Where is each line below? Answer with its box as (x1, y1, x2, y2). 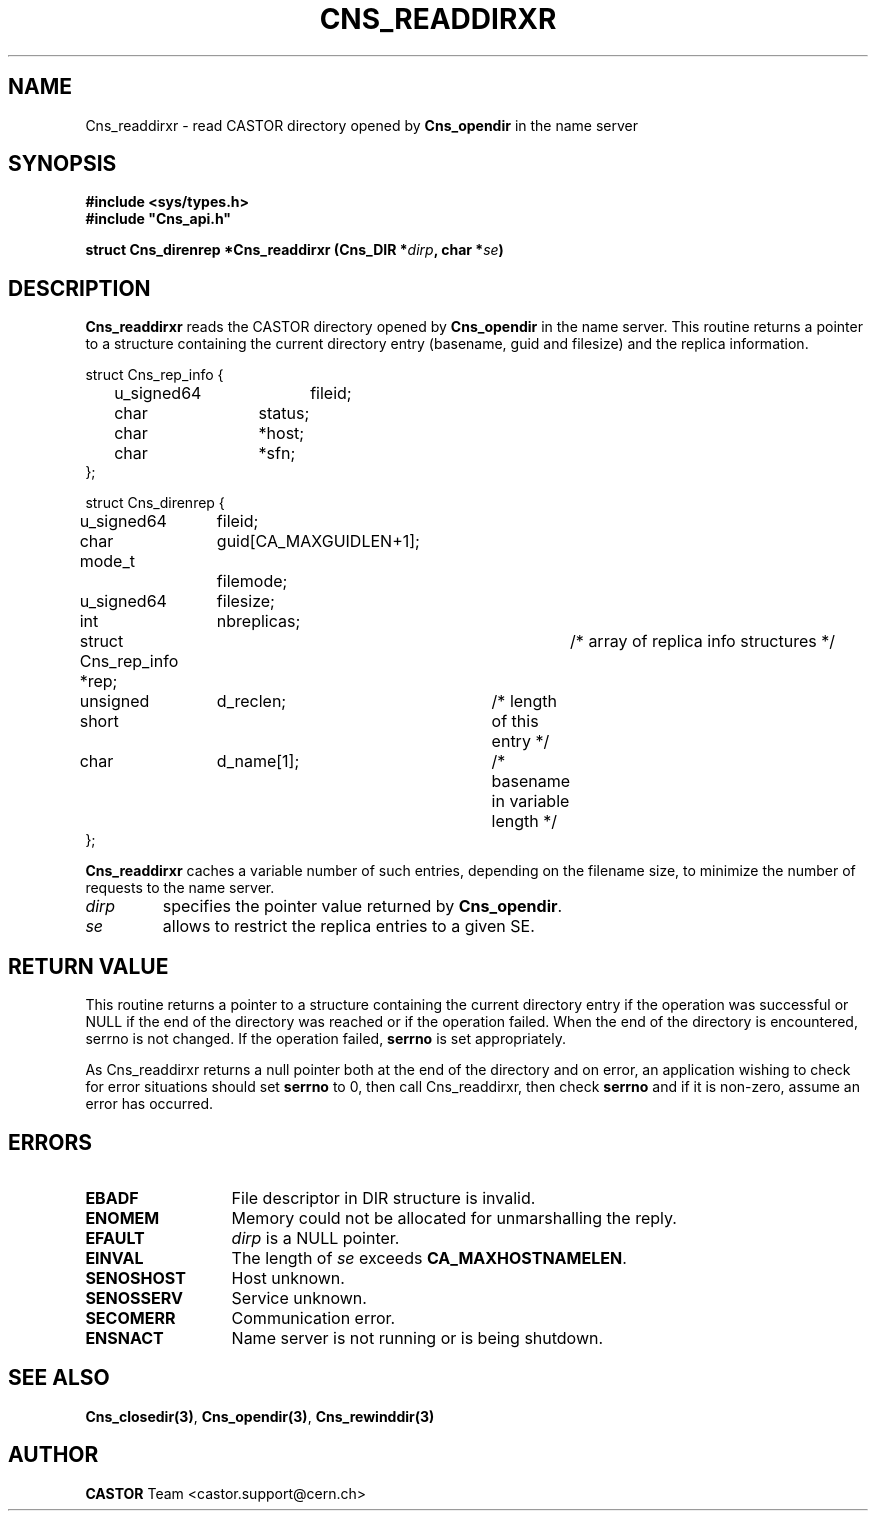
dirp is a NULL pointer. (231, 1227, 400, 1248)
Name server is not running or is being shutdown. (231, 1327, 604, 1348)
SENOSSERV (85, 1287, 183, 1308)
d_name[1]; (216, 751, 300, 772)
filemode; (216, 571, 288, 592)
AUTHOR (8, 1442, 99, 1468)
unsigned (79, 691, 150, 712)
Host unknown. (231, 1267, 345, 1288)
